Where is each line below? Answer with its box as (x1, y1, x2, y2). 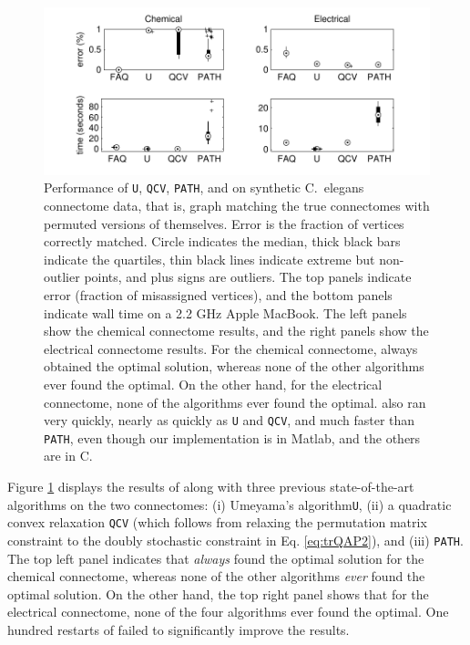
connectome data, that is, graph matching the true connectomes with (44, 195, 430, 214)
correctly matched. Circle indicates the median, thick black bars (44, 232, 401, 251)
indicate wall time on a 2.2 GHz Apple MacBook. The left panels (44, 303, 407, 322)
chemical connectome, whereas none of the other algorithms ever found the (7, 567, 425, 586)
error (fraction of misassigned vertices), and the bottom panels (44, 285, 393, 304)
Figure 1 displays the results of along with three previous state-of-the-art (7, 477, 414, 495)
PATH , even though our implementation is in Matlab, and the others (44, 428, 421, 447)
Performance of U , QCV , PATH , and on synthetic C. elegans (44, 178, 364, 197)
